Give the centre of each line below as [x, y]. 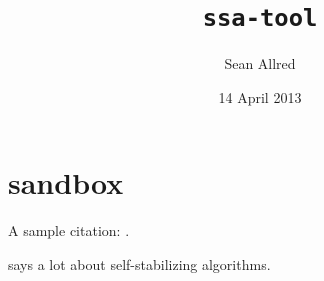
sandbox [66, 182]
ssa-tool [260, 18]
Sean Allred [260, 63]
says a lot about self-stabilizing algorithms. [139, 263]
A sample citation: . [69, 230]
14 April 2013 [260, 96]
